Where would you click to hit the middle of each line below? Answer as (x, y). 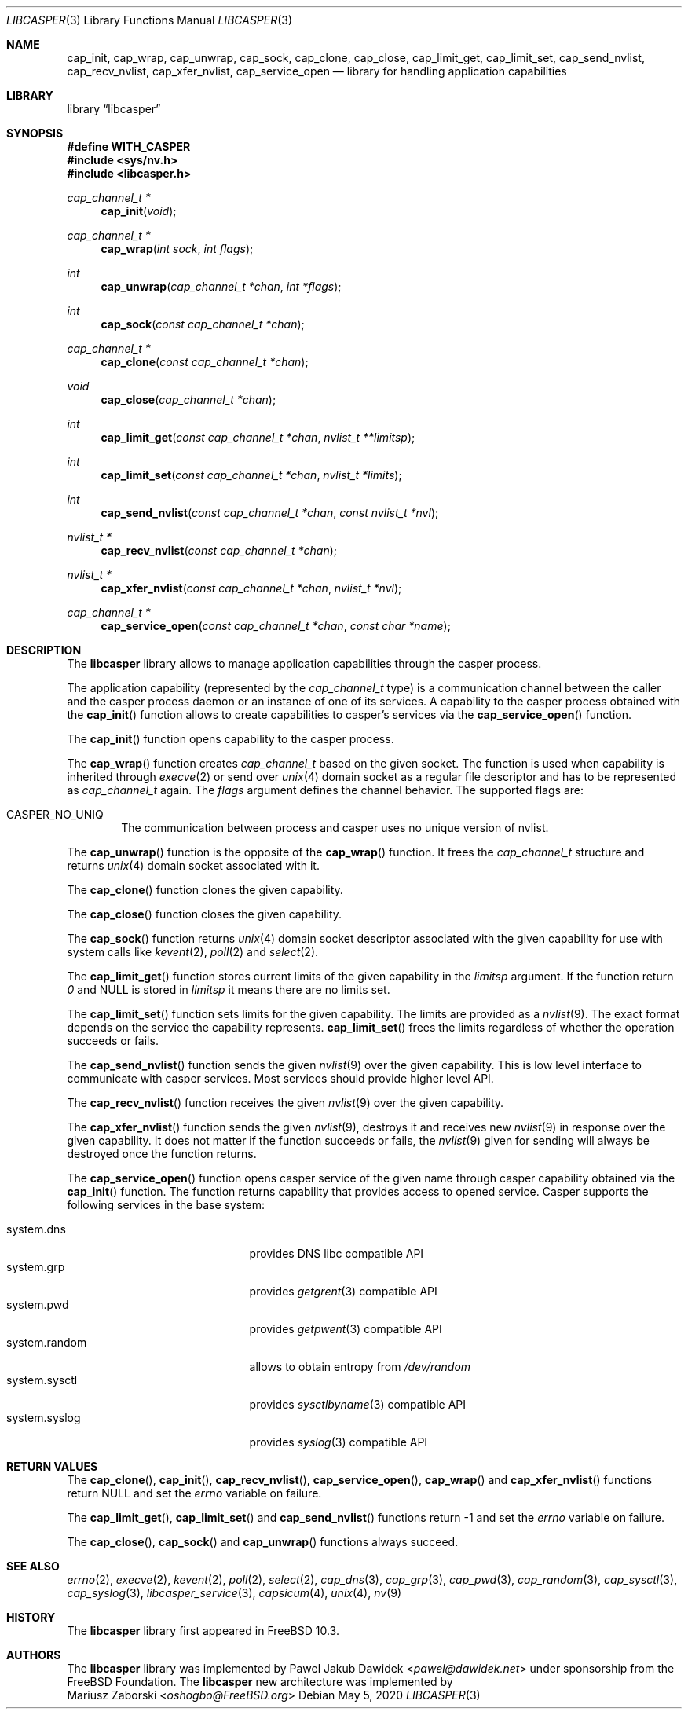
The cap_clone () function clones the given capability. (205, 890)
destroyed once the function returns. (162, 1154)
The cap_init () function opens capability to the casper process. (231, 739)
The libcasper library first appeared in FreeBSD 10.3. (203, 1631)
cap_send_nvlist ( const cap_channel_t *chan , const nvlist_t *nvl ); (270, 513)
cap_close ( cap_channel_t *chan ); (188, 399)
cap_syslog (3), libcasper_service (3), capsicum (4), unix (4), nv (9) (234, 1593)
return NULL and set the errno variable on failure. (194, 1493)
